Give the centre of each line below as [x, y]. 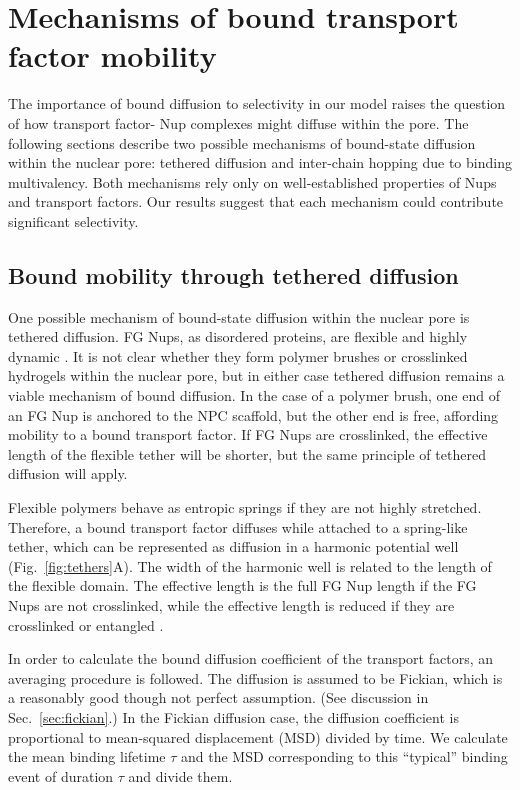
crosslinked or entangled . [86, 624]
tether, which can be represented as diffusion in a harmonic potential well [233, 546]
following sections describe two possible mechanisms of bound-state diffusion [242, 142]
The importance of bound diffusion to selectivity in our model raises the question [257, 103]
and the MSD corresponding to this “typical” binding [344, 756]
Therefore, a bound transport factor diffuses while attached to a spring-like [238, 526]
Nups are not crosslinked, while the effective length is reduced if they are [231, 604]
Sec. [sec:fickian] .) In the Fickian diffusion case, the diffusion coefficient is [233, 716]
